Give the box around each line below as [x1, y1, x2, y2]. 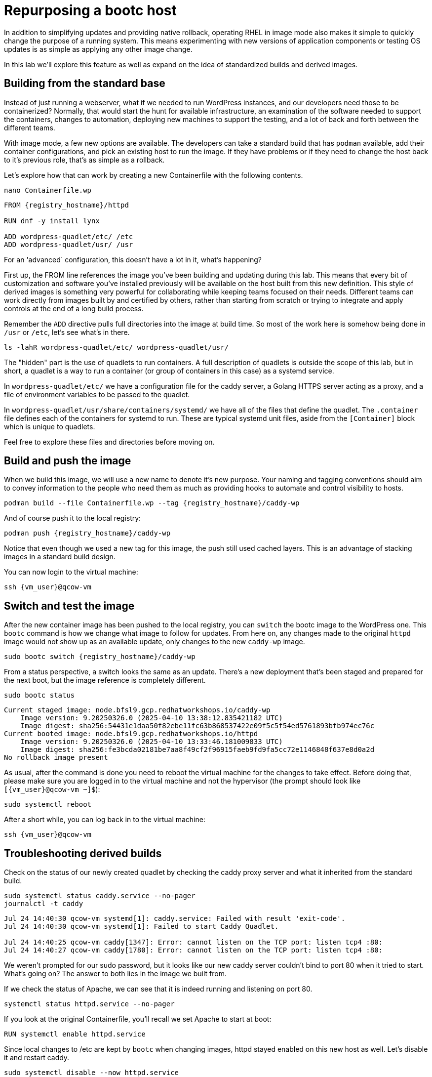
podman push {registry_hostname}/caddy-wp [4, 529, 171, 538]
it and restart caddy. [4, 1053, 70, 1062]
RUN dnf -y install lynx [4, 216, 100, 225]
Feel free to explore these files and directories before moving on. [4, 437, 215, 446]
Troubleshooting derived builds [4, 847, 162, 860]
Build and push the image [4, 455, 131, 467]
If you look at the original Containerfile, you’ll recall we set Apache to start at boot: [4, 1015, 272, 1024]
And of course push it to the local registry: [4, 514, 141, 523]
